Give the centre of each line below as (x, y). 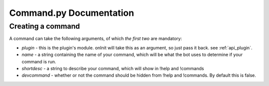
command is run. (39, 61)
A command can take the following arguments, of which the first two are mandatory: (96, 39)
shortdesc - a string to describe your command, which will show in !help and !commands (113, 68)
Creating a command (45, 26)
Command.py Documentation (72, 13)
